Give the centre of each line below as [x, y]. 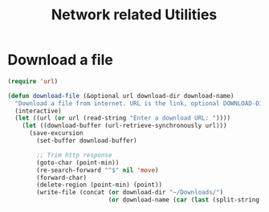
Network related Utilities [134, 15]
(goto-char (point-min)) [78, 162]
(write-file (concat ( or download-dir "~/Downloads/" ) [130, 193]
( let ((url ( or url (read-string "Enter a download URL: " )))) [122, 118]
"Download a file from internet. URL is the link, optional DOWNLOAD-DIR [141, 103]
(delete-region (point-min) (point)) [99, 185]
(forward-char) [62, 177]
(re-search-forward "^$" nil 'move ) [98, 170]
